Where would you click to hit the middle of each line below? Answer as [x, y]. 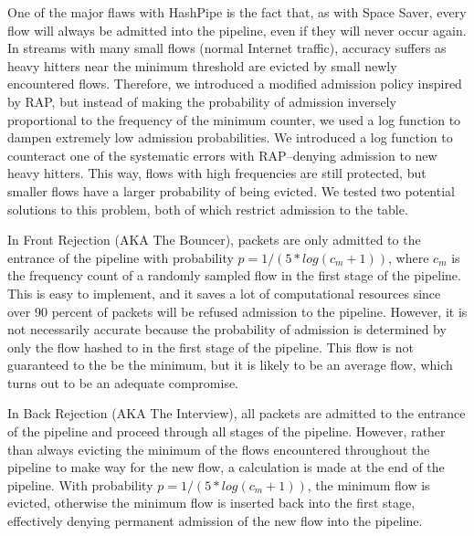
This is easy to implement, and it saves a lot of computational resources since [224, 293]
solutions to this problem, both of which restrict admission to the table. [208, 209]
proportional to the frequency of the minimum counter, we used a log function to [234, 119]
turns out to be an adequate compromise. [123, 382]
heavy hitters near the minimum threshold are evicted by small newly [202, 65]
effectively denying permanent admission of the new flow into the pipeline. [215, 521]
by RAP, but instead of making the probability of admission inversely [202, 101]
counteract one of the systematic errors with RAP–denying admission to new [222, 155]
